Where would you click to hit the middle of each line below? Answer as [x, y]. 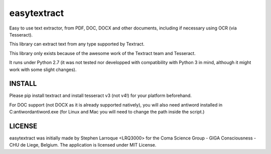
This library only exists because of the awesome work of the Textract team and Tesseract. [102, 53]
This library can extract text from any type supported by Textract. [77, 44]
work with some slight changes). [43, 69]
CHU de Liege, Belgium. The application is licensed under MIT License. [83, 145]
